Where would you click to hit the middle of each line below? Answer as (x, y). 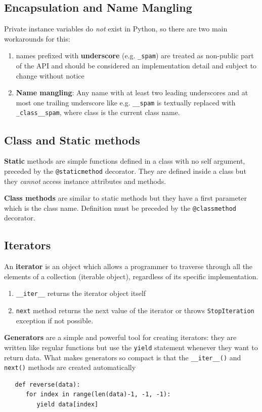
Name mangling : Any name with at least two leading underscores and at (132, 92)
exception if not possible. (55, 320)
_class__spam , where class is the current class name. (98, 112)
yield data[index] (68, 405)
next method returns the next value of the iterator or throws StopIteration (135, 310)
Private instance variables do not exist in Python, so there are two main (116, 29)
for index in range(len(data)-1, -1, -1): (98, 395)
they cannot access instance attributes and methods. (85, 181)
